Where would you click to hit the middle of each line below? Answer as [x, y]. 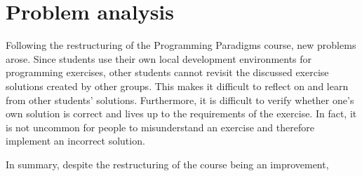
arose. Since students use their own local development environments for [159, 58]
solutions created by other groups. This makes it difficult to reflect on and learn [177, 86]
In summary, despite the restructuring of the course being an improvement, [167, 164]
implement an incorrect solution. [75, 141]
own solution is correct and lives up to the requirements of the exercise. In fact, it [181, 113]
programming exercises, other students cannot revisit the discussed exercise [167, 72]
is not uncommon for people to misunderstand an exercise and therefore [160, 127]
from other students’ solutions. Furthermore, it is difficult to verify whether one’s [180, 100]
